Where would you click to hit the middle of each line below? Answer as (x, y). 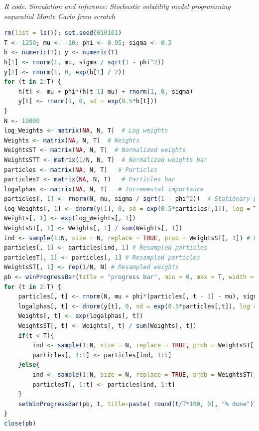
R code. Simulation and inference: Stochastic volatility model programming (117, 6)
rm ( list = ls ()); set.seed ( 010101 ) (63, 33)
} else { (29, 365)
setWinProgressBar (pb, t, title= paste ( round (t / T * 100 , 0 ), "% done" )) (138, 404)
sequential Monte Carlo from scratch (60, 16)
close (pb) (20, 423)
